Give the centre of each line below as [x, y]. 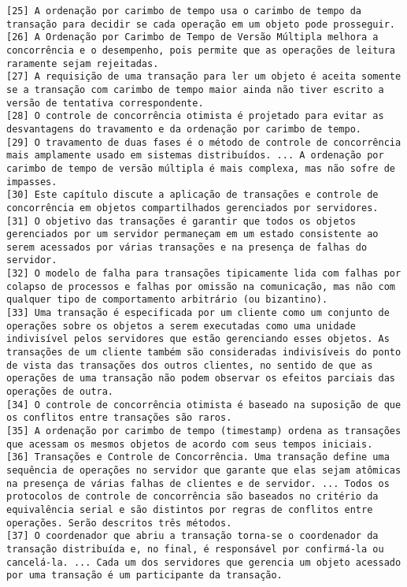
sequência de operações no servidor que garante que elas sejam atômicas [204, 470]
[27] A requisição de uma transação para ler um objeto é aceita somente [204, 77]
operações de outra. [60, 392]
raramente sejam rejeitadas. [83, 63]
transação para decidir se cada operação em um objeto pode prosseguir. [201, 24]
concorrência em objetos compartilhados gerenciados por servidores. [192, 208]
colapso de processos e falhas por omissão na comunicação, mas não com [201, 286]
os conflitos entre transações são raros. [119, 418]
